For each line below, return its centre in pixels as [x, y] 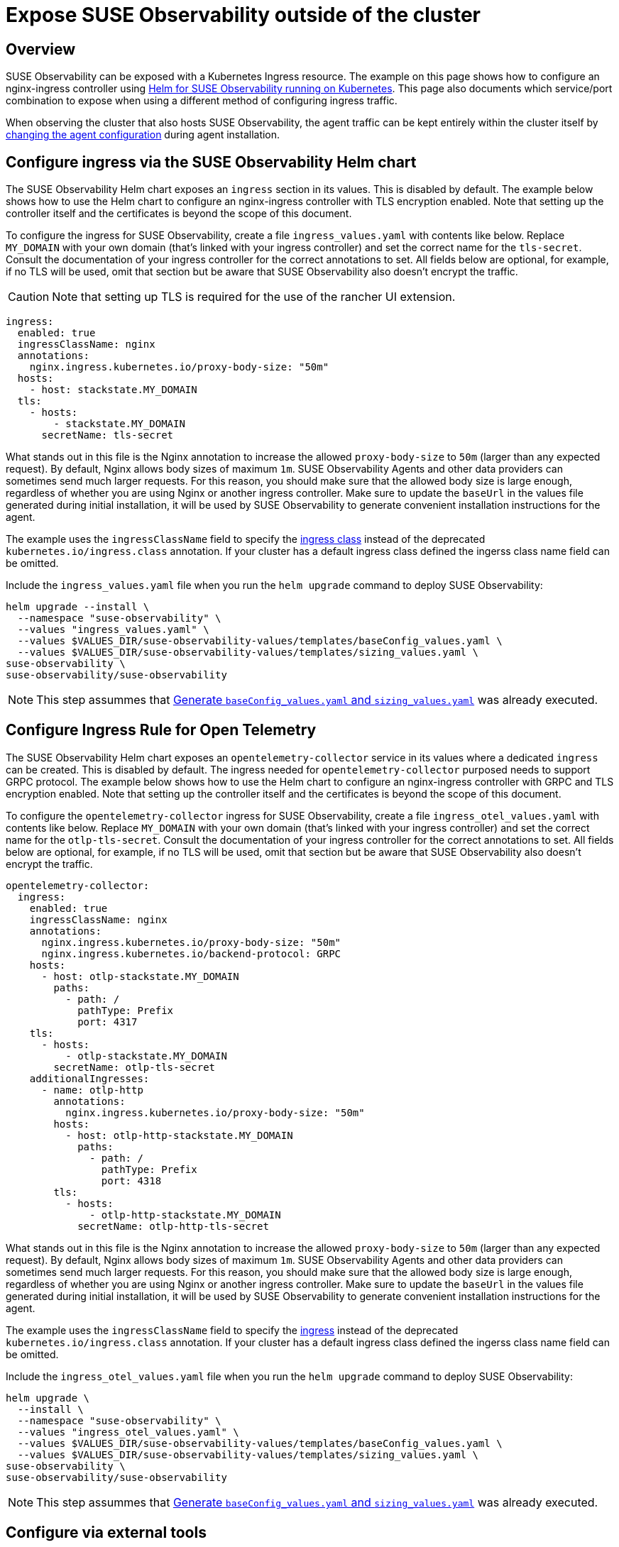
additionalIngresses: [89, 1078]
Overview [41, 49]
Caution [29, 297]
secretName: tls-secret [108, 435]
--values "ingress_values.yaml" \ [113, 630]
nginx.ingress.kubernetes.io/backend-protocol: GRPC [191, 953]
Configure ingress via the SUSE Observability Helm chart [211, 162]
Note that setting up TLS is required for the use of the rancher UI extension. [254, 297]
